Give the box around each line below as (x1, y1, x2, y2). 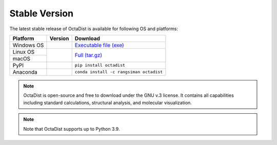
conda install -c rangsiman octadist (74, 69, 163, 75)
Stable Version (9, 8, 74, 19)
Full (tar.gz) (74, 52, 103, 59)
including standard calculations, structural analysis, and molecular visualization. (23, 99, 192, 106)
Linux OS (12, 48, 35, 55)
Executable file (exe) (74, 42, 124, 49)
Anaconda (12, 68, 38, 75)
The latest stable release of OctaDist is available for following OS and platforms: (9, 26, 179, 32)
